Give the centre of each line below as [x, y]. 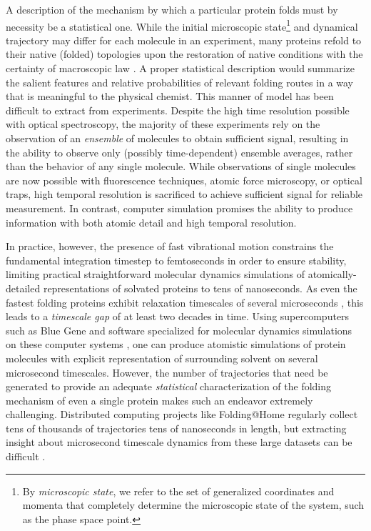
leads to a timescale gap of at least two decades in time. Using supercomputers [178, 316]
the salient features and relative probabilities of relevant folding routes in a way [180, 82]
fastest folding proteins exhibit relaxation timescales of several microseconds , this [185, 302]
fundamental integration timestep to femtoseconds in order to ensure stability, [176, 260]
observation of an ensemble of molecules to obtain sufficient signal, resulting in [177, 138]
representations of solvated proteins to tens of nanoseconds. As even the [200, 288]
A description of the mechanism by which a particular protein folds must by [172, 9]
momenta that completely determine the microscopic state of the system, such [193, 505]
